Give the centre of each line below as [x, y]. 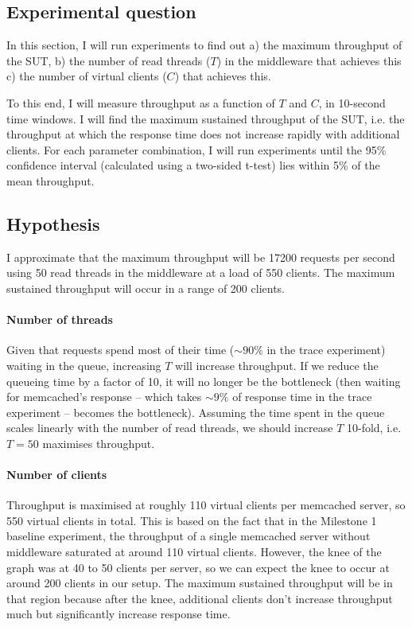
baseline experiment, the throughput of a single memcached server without [189, 536]
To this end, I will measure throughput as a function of [141, 102]
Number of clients [57, 475]
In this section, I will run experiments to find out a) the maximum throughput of [204, 45]
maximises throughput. [99, 443]
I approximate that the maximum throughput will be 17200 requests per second [201, 257]
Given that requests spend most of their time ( [120, 350]
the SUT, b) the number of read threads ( [109, 60]
